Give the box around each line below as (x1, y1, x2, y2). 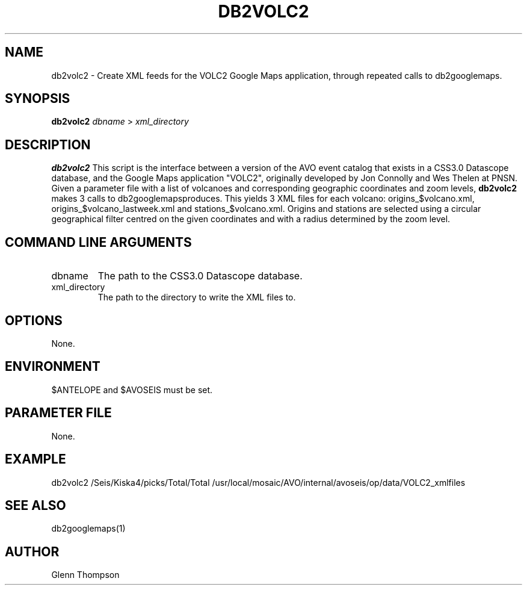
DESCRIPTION (5, 137, 91, 152)
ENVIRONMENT (5, 359, 100, 374)
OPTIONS (5, 312, 63, 328)
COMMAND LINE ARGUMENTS (5, 234, 192, 250)
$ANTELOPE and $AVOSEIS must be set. (51, 384, 213, 395)
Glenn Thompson (51, 570, 120, 580)
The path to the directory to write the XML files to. (97, 292, 296, 303)
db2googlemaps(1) (51, 523, 126, 534)
